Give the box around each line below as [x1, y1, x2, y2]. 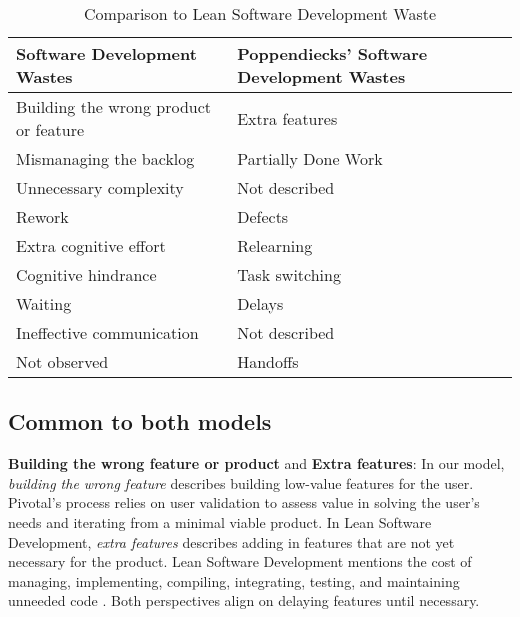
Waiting [16, 292, 72, 315]
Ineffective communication [16, 321, 199, 344]
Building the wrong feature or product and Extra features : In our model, [8, 453, 505, 474]
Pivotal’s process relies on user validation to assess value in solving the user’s [8, 492, 480, 513]
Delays [237, 292, 284, 315]
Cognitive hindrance [16, 263, 157, 286]
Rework [16, 205, 69, 228]
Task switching [237, 263, 341, 286]
